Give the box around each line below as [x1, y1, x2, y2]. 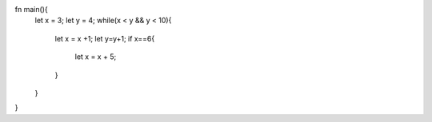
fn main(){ [14, 5, 48, 14]
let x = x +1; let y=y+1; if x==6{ [54, 33, 155, 43]
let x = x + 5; [74, 52, 117, 61]
